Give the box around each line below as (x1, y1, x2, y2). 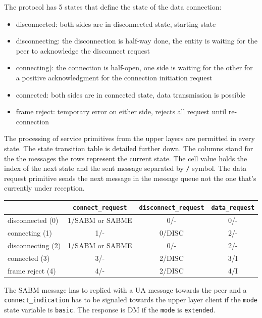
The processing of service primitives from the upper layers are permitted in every (4, 133, 255, 144)
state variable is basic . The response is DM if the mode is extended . (4, 304, 216, 315)
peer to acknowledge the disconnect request (16, 45, 150, 56)
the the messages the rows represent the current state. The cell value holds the (4, 153, 247, 163)
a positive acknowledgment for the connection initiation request (16, 72, 213, 82)
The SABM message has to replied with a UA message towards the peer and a (4, 284, 247, 295)
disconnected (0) (8, 215, 59, 225)
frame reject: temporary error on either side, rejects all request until (16, 106, 227, 117)
